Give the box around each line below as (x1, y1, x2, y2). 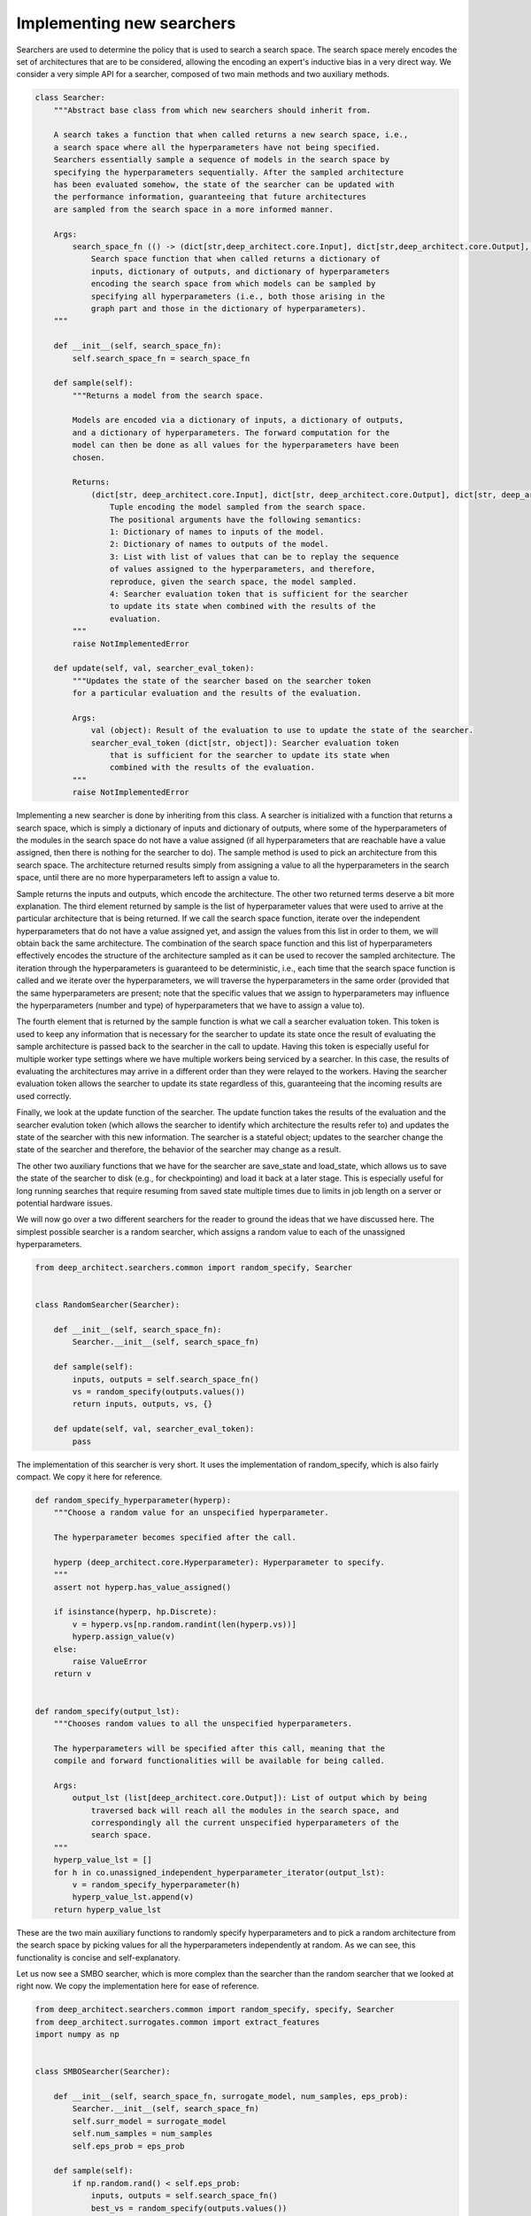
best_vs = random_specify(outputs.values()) (90, 2203, 288, 2213)
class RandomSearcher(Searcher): (35, 1299, 181, 1310)
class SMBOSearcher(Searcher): (35, 2066, 172, 2077)
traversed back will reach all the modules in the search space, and (90, 1805, 400, 1815)
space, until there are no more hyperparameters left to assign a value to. (16, 872, 281, 883)
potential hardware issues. (16, 1198, 113, 1208)
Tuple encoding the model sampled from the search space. (109, 502, 367, 512)
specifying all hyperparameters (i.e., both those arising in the (90, 291, 385, 301)
